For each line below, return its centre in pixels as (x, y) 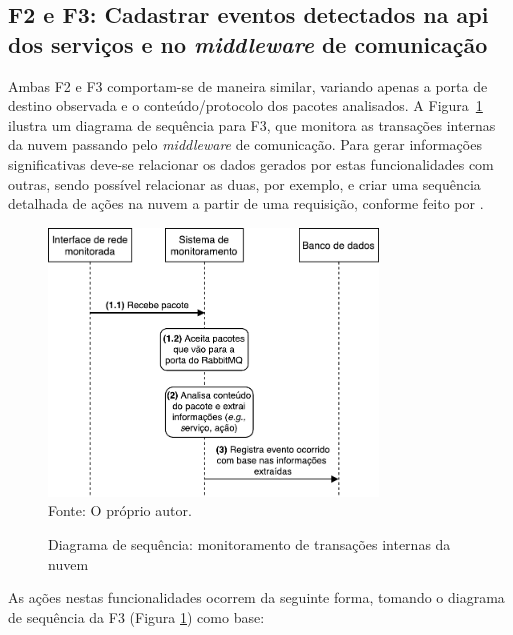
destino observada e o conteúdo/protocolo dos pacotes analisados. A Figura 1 (245, 105)
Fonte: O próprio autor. (120, 510)
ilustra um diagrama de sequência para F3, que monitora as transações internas (252, 124)
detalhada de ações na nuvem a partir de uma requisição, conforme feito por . (246, 203)
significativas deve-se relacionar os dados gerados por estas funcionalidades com (251, 163)
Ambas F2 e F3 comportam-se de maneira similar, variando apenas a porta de (248, 85)
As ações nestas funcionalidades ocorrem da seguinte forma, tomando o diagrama (256, 597)
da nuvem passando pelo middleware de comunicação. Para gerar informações (245, 144)
